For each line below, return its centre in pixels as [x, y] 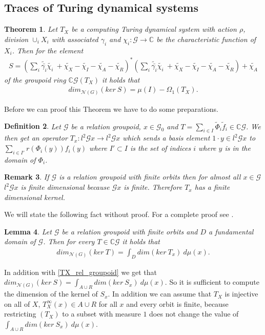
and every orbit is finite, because [177, 303]
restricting [20, 314]
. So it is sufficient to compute [212, 282]
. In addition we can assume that [160, 294]
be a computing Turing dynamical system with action [154, 29]
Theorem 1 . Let [31, 29]
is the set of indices [161, 148]
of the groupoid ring [35, 79]
